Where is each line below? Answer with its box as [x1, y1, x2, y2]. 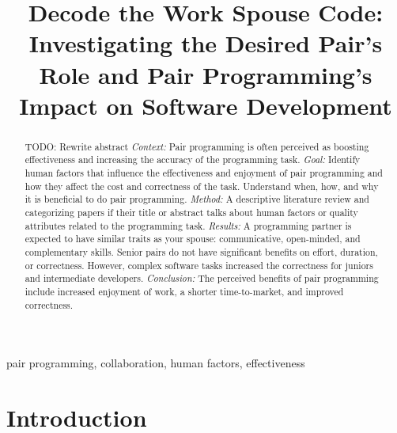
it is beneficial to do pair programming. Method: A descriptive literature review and [25, 192, 369, 206]
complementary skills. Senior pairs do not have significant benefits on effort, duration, [25, 245, 378, 258]
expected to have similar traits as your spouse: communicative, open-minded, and [25, 232, 361, 245]
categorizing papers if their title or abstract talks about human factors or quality [25, 206, 358, 219]
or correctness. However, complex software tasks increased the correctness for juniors [25, 258, 373, 272]
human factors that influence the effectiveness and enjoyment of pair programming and [25, 166, 383, 180]
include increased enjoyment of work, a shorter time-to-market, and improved [25, 284, 344, 298]
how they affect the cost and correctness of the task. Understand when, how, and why [25, 179, 379, 192]
